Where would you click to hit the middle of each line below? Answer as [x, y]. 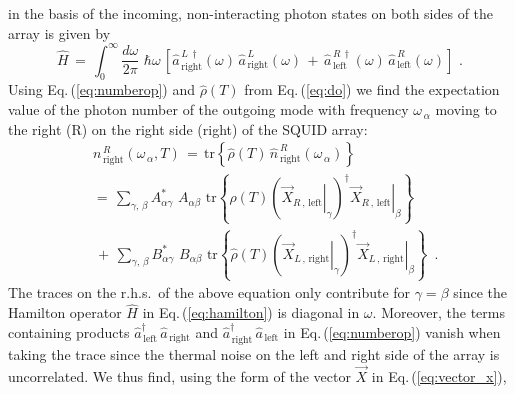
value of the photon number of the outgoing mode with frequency [208, 109]
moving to [466, 109]
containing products [69, 331]
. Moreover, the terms [438, 312]
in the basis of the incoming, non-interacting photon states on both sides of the [251, 13]
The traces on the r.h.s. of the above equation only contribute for [209, 292]
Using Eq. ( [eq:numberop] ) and [102, 89]
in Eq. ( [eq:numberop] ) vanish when [392, 331]
